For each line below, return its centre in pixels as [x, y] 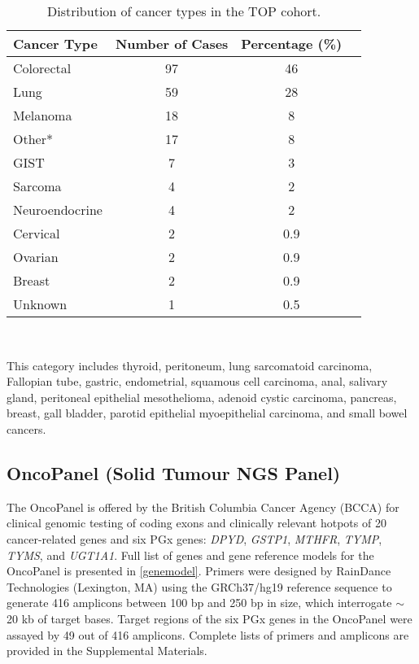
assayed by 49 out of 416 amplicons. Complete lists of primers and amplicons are [208, 634]
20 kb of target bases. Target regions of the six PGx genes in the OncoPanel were [209, 618]
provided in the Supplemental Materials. [107, 651]
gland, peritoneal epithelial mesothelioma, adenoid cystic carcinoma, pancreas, [202, 397]
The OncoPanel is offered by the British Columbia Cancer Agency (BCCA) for [203, 507]
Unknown [40, 304]
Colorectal [42, 68]
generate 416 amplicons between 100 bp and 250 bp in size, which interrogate [199, 603]
